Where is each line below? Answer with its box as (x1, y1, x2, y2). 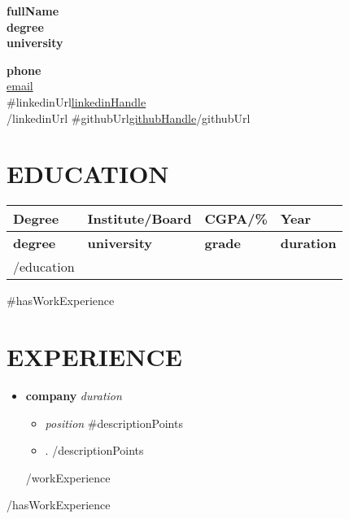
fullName (7, 2, 59, 19)
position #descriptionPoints (45, 414, 183, 431)
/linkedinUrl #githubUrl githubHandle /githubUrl (7, 109, 251, 126)
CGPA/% (204, 209, 268, 229)
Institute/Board (87, 209, 192, 229)
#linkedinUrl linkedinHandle (7, 93, 146, 110)
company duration (25, 387, 122, 403)
